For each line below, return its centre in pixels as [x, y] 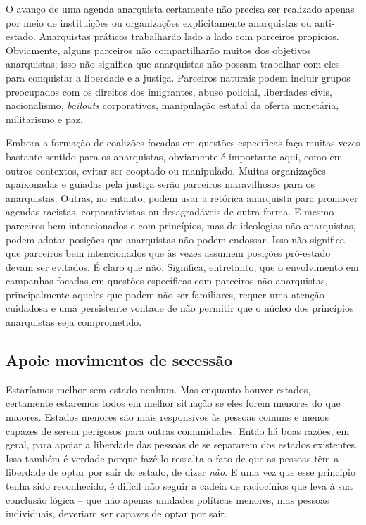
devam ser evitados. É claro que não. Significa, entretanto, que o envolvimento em [182, 266]
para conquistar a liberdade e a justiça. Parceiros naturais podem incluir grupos [178, 77]
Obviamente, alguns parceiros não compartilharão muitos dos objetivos [158, 50]
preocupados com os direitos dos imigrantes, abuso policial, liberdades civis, [169, 91]
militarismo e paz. [44, 119]
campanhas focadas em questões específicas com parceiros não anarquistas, [167, 280]
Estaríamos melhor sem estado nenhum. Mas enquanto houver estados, [158, 389]
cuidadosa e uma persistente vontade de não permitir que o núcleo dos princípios [180, 308]
